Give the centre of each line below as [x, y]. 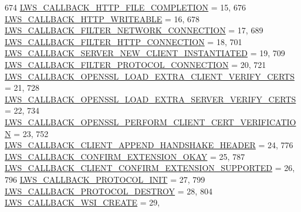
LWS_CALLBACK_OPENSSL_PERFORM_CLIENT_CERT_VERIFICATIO [150, 122]
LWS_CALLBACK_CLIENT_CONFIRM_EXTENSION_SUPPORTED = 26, [150, 168]
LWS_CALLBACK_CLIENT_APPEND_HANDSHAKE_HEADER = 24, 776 [149, 145]
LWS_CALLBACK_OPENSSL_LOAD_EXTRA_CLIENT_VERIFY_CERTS [150, 76]
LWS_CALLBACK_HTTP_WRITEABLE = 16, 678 [102, 18]
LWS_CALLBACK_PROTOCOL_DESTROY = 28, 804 [109, 191]
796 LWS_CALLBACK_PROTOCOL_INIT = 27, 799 [105, 179]
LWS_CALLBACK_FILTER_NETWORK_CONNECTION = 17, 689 [134, 30]
